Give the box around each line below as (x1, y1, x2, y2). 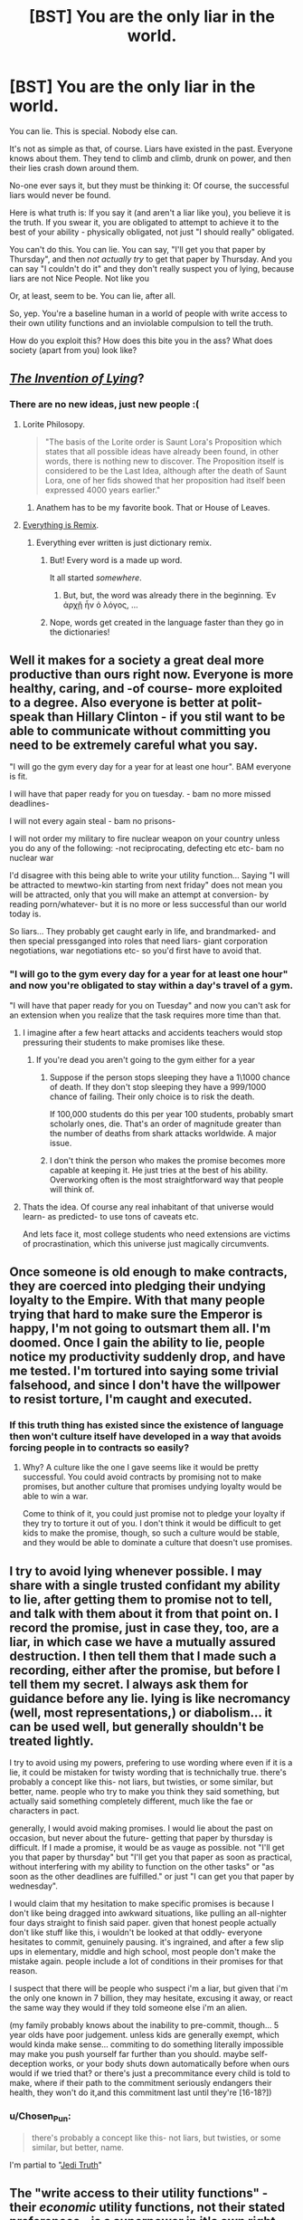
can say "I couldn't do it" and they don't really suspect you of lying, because (9, 263, 295, 273)
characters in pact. (9, 1805, 80, 1816)
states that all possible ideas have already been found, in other (44, 445, 279, 456)
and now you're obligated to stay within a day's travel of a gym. (9, 980, 294, 992)
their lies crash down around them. (9, 162, 139, 173)
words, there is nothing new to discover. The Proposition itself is (44, 455, 285, 466)
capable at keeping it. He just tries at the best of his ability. (49, 1164, 269, 1175)
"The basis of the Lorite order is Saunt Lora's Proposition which (44, 436, 282, 447)
